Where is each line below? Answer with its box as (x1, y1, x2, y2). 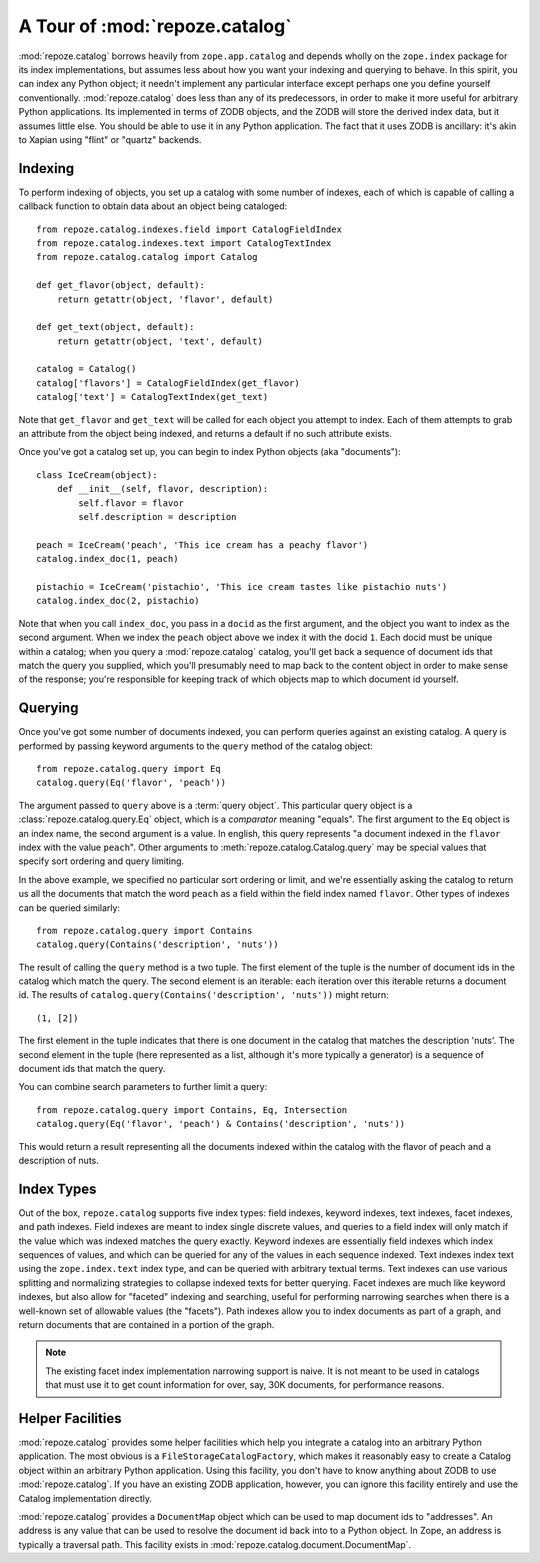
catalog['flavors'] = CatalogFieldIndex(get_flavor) (36, 377, 300, 389)
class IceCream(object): (36, 469, 158, 480)
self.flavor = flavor (78, 497, 185, 509)
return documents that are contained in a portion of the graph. (18, 1319, 275, 1330)
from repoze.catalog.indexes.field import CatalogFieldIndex (36, 223, 342, 235)
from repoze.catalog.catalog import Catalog (36, 251, 259, 263)
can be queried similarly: (18, 901, 120, 914)
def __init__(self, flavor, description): (56, 483, 269, 495)
